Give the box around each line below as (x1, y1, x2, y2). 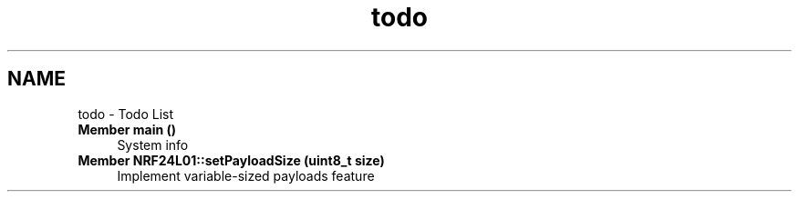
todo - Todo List (78, 105, 174, 122)
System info (117, 136, 189, 153)
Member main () (78, 121, 177, 137)
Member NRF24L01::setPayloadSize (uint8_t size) (78, 152, 385, 168)
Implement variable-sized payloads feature (117, 167, 375, 184)
